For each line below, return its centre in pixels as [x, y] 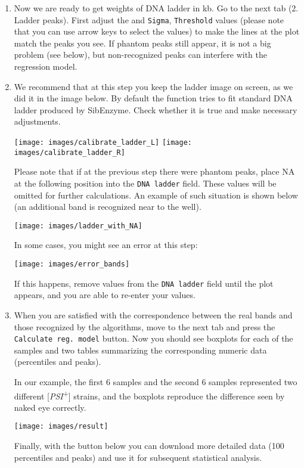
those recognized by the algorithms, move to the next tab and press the [145, 326]
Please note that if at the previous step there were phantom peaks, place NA [154, 171]
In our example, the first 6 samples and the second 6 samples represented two [156, 381]
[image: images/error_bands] [72, 264]
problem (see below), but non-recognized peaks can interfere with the [140, 55]
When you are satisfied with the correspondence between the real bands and [153, 314]
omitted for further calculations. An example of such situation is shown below [156, 195]
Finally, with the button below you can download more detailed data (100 [149, 446]
